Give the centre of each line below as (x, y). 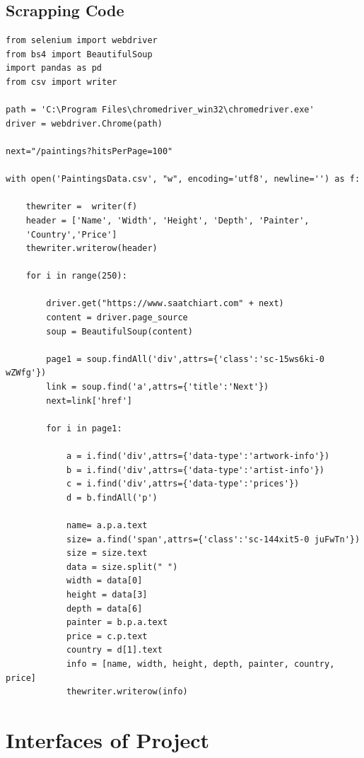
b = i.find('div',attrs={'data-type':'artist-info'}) (195, 470)
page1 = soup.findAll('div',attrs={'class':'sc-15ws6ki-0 (186, 359)
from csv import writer (61, 82)
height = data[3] (107, 594)
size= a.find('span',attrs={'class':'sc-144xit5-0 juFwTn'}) (213, 539)
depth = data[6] (104, 608)
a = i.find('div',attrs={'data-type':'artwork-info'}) (198, 456)
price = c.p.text (107, 636)
